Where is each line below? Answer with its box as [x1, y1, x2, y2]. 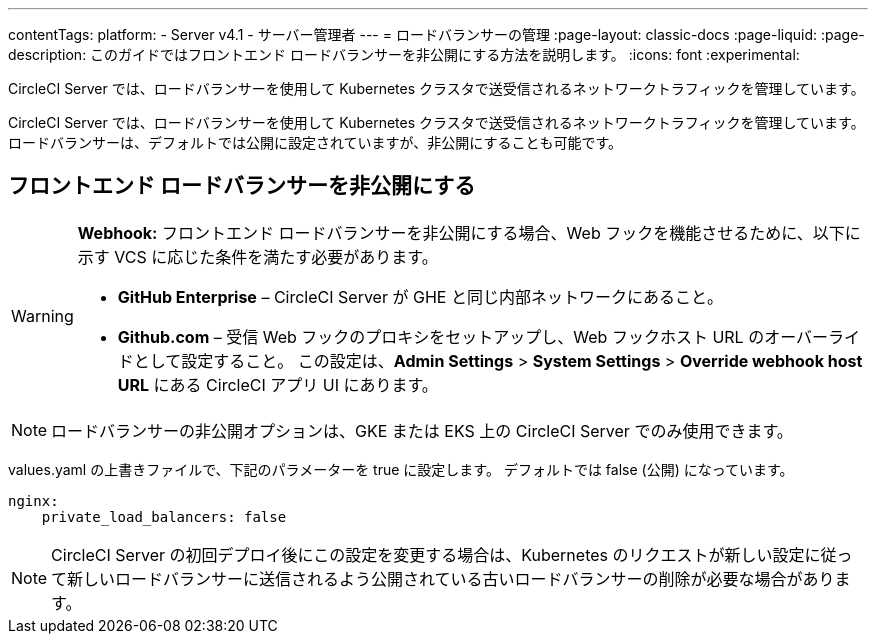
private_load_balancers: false [41, 508, 287, 525]
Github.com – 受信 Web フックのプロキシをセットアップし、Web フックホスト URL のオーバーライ [117, 326, 860, 347]
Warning [11, 305, 74, 326]
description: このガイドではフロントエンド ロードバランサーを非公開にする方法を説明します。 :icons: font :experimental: [8, 46, 800, 63]
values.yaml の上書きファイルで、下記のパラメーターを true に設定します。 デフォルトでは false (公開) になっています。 [8, 460, 794, 478]
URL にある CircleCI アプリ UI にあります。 [117, 374, 438, 395]
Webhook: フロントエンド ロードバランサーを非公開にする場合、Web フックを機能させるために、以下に [77, 222, 861, 243]
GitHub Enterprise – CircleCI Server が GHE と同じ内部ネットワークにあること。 [117, 286, 723, 307]
